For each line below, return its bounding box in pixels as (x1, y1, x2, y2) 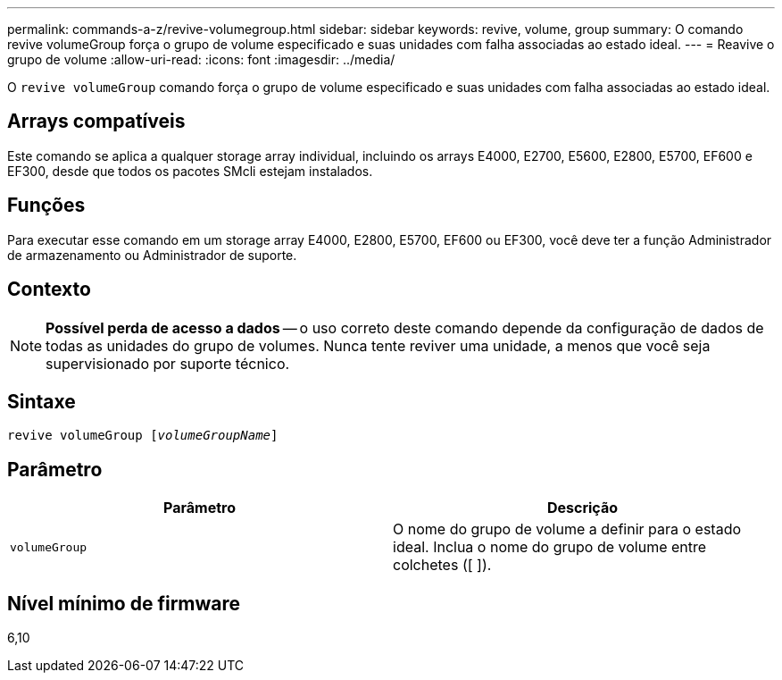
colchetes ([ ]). (393, 556, 492, 575)
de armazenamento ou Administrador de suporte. (7, 247, 297, 263)
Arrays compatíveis (7, 110, 186, 133)
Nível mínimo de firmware (7, 592, 241, 615)
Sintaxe (7, 390, 76, 413)
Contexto (7, 278, 91, 301)
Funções (7, 194, 86, 217)
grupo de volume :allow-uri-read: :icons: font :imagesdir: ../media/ (7, 52, 395, 67)
